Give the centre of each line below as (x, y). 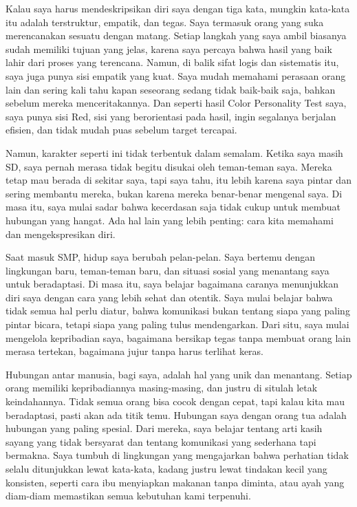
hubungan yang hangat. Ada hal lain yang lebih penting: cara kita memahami (170, 220)
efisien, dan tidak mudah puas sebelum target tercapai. (121, 130)
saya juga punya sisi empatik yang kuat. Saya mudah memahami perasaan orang (176, 75)
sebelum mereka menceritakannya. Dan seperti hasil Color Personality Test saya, (176, 103)
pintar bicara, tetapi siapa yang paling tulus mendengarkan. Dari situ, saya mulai (177, 324)
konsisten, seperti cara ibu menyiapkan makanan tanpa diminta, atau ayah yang (175, 482)
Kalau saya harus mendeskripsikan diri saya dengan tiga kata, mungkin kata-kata (178, 8)
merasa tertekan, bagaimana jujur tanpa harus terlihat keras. (135, 351)
